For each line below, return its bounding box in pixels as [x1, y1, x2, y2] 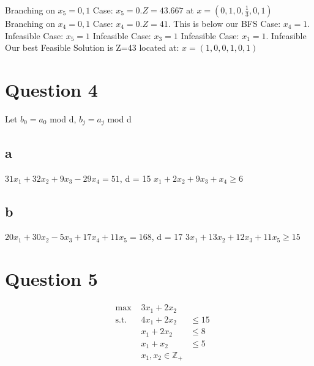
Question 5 [5, 266, 98, 291]
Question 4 [5, 77, 98, 102]
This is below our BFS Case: [173, 17, 281, 29]
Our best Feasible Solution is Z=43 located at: [5, 41, 179, 54]
